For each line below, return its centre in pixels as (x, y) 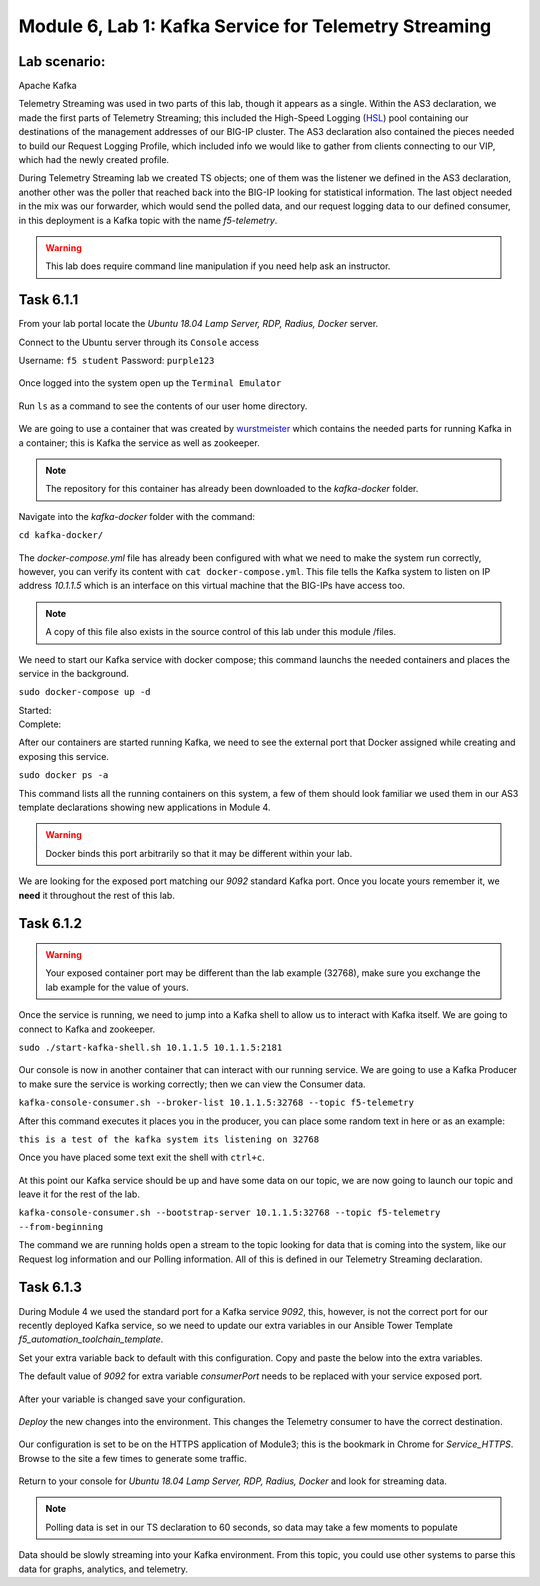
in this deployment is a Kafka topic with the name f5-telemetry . (148, 220)
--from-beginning (61, 1226)
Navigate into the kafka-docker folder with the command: (136, 516)
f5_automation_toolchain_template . (91, 1339)
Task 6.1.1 (48, 300)
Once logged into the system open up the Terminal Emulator (150, 383)
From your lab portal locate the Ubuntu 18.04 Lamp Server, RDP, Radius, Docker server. (198, 324)
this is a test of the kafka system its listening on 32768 (169, 1139)
